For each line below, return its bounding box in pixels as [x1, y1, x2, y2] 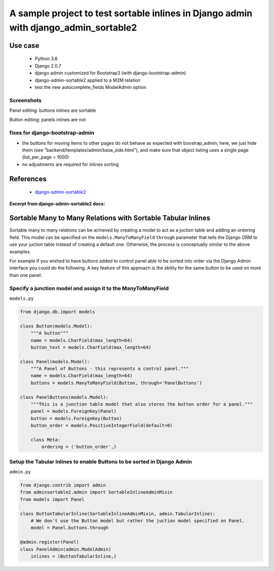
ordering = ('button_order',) [41, 444, 117, 450]
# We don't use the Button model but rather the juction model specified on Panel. [30, 518, 245, 524]
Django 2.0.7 [35, 62, 61, 69]
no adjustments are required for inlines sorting [22, 161, 119, 167]
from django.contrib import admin [20, 483, 106, 488]
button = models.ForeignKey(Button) [30, 416, 122, 421]
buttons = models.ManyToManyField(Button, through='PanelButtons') [30, 380, 202, 386]
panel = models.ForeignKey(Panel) [30, 408, 117, 414]
